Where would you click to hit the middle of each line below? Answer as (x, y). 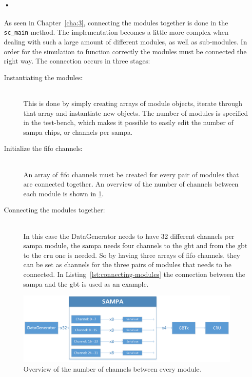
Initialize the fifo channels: (43, 148)
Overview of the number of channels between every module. (112, 368)
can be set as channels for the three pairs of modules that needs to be (127, 264)
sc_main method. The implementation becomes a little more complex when (116, 32)
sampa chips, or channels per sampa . (78, 132)
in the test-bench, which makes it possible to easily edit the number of (128, 122)
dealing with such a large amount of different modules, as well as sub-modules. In (126, 42)
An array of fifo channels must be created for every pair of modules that (131, 174)
